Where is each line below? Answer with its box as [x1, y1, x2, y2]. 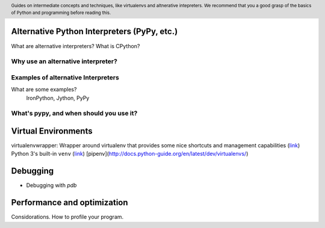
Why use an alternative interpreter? [11, 57, 117, 66]
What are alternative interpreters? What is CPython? [11, 42, 140, 49]
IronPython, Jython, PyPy [26, 94, 90, 102]
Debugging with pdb [26, 182, 77, 189]
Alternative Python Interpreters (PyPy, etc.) [11, 26, 178, 37]
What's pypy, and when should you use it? [11, 109, 138, 117]
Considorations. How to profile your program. [11, 214, 124, 221]
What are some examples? [11, 86, 77, 93]
